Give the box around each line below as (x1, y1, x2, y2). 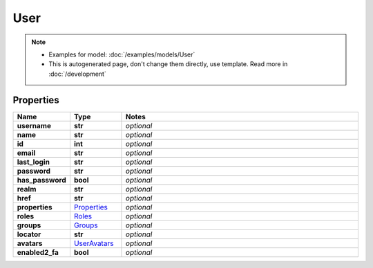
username (17, 121, 52, 130)
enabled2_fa (17, 247, 59, 257)
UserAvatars (73, 238, 114, 248)
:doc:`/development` (48, 70, 106, 78)
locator (17, 229, 41, 239)
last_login (17, 157, 50, 167)
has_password (17, 175, 66, 185)
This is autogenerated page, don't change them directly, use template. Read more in (48, 60, 288, 68)
